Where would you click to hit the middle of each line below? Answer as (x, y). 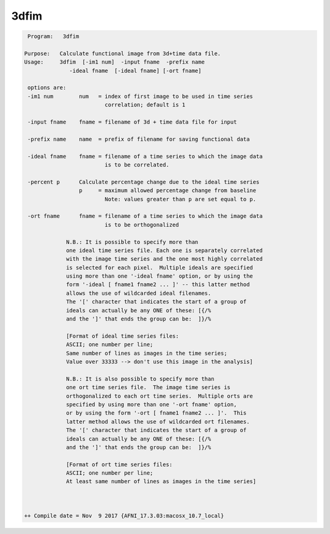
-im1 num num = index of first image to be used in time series (141, 96)
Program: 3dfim (53, 36)
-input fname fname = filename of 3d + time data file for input (132, 122)
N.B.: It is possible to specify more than (132, 242)
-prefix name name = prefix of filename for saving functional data (139, 139)
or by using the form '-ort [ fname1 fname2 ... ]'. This (156, 413)
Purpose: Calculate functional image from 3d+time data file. (123, 53)
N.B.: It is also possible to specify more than (140, 379)
